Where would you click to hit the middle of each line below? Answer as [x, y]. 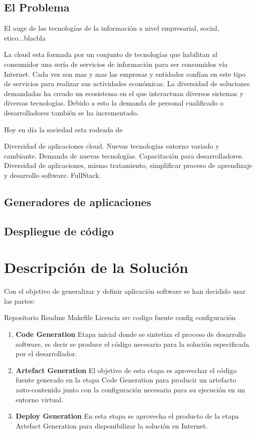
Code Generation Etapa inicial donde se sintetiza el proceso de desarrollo [130, 334]
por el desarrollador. [46, 353]
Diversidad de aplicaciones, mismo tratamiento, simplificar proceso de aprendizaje [128, 165]
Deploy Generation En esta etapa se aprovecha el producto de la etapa [127, 416]
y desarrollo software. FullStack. [52, 175]
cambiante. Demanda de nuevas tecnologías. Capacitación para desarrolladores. [124, 155]
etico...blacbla [25, 37]
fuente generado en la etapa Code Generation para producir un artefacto [126, 380]
